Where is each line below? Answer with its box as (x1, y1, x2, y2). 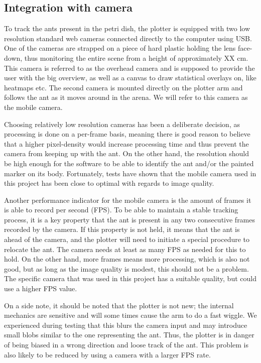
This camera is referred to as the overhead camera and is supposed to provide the (4, 62, 255, 73)
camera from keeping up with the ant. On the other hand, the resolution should (4, 148, 249, 159)
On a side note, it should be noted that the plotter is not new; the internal (4, 300, 234, 310)
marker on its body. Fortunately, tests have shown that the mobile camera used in (4, 168, 256, 178)
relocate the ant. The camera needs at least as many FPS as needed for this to (4, 244, 246, 254)
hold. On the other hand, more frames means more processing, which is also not (4, 254, 250, 264)
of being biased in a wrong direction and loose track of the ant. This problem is (4, 339, 248, 350)
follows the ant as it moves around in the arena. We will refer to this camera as (4, 92, 248, 102)
